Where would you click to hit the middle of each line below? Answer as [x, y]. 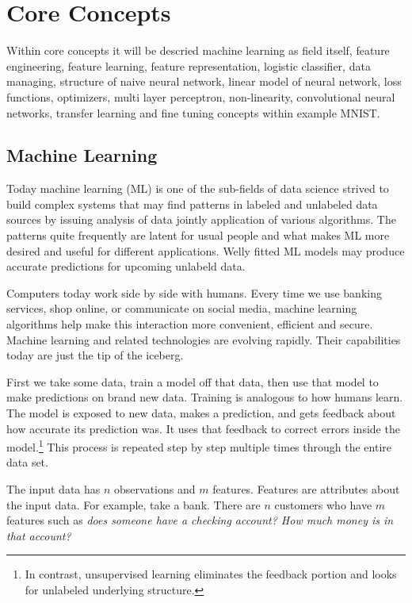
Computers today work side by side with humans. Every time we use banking [194, 292]
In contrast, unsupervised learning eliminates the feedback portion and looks [211, 574]
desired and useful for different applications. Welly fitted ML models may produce [206, 250]
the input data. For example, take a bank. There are [134, 504]
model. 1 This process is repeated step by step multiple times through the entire [199, 446]
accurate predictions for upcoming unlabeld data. [126, 266]
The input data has [53, 489]
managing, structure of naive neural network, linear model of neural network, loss [204, 81]
